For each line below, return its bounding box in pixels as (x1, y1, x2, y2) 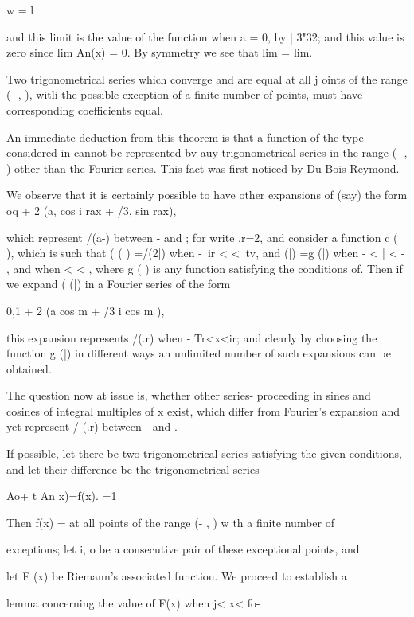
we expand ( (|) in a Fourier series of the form (6, 275, 231, 292)
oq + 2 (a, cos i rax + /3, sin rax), (6, 201, 177, 218)
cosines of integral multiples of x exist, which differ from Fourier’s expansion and (6, 402, 400, 419)
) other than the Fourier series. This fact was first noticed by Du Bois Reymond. (6, 159, 400, 176)
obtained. (6, 360, 52, 377)
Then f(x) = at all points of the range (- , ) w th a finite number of (6, 514, 334, 530)
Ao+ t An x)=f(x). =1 (6, 487, 117, 504)
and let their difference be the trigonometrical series (6, 460, 260, 477)
